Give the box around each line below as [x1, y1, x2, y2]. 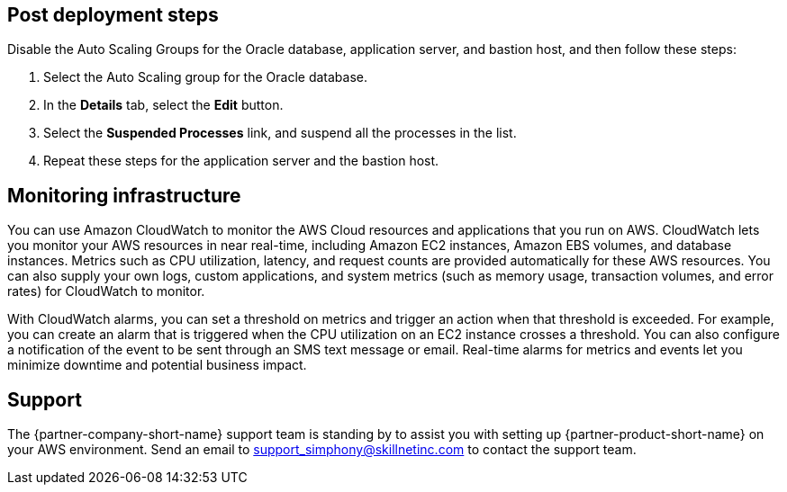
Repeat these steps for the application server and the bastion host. [43, 153, 439, 169]
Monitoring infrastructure [7, 183, 241, 207]
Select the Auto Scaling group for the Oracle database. [43, 69, 368, 85]
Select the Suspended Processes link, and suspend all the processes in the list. [43, 125, 517, 141]
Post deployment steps [7, 4, 219, 26]
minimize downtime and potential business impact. [7, 357, 307, 373]
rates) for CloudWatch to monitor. [7, 283, 205, 300]
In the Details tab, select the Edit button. [43, 97, 284, 113]
